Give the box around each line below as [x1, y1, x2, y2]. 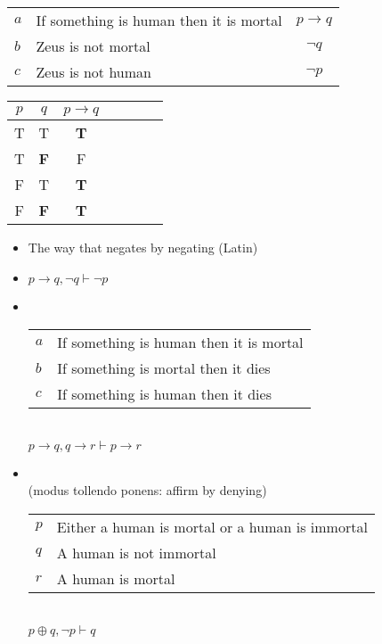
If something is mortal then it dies [57, 358, 271, 379]
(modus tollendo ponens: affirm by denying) [28, 481, 267, 500]
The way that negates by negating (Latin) [28, 238, 258, 256]
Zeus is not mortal [36, 36, 150, 56]
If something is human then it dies [57, 384, 272, 405]
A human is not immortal [56, 541, 216, 563]
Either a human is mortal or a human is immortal [56, 516, 368, 537]
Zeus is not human [36, 62, 151, 82]
